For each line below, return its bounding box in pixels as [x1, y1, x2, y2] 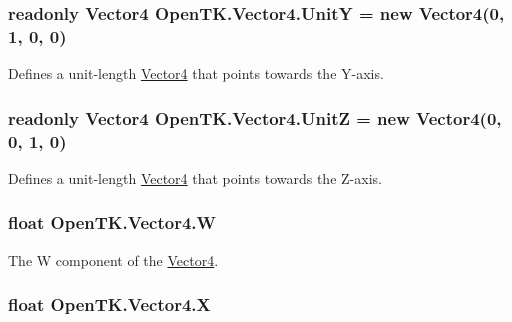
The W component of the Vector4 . [8, 249, 219, 270]
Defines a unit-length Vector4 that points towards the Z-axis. [8, 167, 382, 188]
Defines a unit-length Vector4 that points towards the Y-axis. [8, 63, 384, 84]
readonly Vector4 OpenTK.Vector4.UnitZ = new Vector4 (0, [8, 105, 502, 130]
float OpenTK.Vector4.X [8, 292, 211, 317]
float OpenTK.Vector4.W [8, 210, 216, 235]
